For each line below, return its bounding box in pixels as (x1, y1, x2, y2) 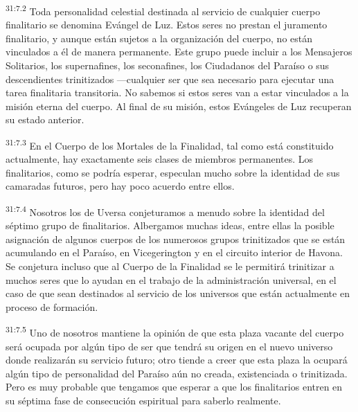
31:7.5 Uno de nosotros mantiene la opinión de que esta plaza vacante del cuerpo (6, 323, 344, 340)
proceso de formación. (6, 299, 98, 314)
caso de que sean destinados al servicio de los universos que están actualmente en (6, 286, 350, 301)
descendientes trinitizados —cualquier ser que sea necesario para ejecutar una (6, 71, 334, 86)
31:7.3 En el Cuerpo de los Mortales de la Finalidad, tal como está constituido (6, 136, 334, 152)
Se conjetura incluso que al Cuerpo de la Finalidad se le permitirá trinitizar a (6, 259, 334, 274)
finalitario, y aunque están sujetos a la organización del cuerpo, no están (6, 30, 313, 45)
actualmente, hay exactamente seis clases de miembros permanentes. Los (6, 152, 314, 166)
